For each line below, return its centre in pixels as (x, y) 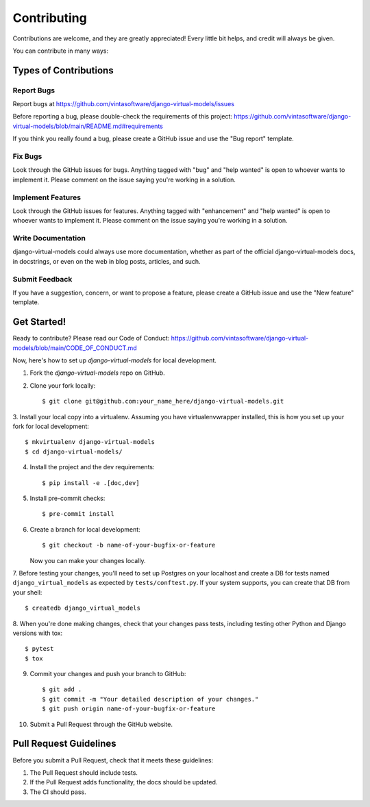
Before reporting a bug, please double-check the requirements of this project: (123, 116)
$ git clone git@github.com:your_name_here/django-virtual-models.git (163, 401)
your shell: (27, 592)
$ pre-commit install (78, 514)
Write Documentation (49, 238)
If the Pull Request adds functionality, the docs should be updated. (124, 782)
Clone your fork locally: (63, 385)
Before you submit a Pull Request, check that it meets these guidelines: (113, 760)
